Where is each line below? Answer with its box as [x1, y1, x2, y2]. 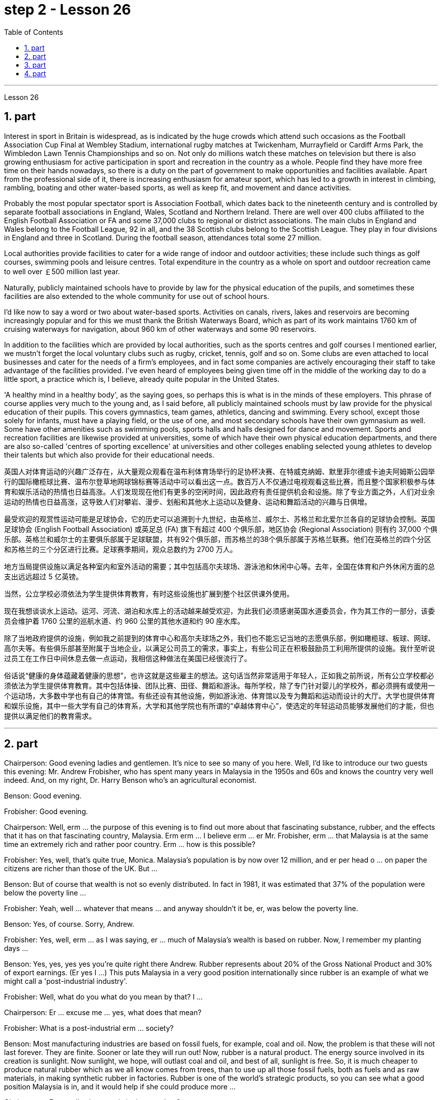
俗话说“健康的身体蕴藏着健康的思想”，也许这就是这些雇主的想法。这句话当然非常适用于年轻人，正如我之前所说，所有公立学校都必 [4, 671, 434, 680]
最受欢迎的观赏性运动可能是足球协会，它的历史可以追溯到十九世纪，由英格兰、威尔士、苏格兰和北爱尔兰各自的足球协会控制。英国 [4, 514, 435, 523]
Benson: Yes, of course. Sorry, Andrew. [4, 920, 135, 929]
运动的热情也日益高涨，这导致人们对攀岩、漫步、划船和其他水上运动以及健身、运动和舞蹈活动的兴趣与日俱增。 [4, 497, 371, 506]
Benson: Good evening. [4, 791, 82, 801]
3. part [24, 60, 46, 69]
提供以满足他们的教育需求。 [4, 711, 96, 720]
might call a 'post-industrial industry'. [4, 977, 128, 986]
